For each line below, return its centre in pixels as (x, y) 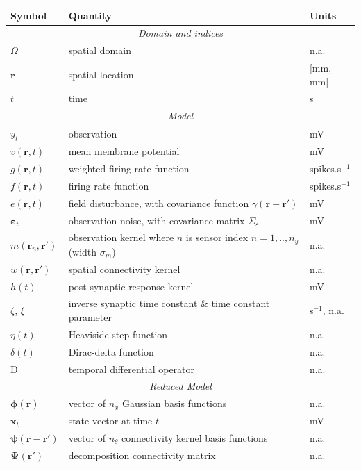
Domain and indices (180, 33)
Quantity (90, 15)
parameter (90, 317)
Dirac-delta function (111, 351)
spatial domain (100, 50)
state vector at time (110, 421)
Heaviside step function (118, 334)
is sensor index (217, 237)
